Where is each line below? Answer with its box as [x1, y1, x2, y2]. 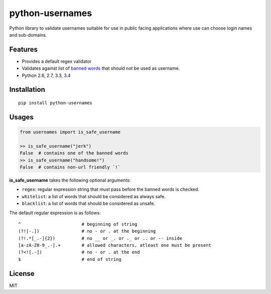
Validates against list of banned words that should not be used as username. [22, 65, 180, 71]
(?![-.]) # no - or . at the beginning [18, 228, 156, 234]
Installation [9, 85, 45, 94]
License [9, 269, 35, 278]
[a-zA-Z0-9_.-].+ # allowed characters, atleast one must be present [18, 242, 212, 248]
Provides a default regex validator [22, 58, 92, 64]
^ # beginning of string [18, 221, 138, 227]
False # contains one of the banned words [20, 151, 129, 156]
